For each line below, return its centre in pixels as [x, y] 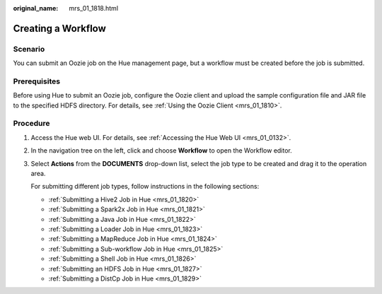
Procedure [31, 124]
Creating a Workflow [59, 28]
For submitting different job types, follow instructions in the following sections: [145, 187]
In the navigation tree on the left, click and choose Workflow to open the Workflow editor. [162, 151]
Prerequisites [36, 81]
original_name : [36, 8]
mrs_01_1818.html [94, 8]
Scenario [29, 49]
